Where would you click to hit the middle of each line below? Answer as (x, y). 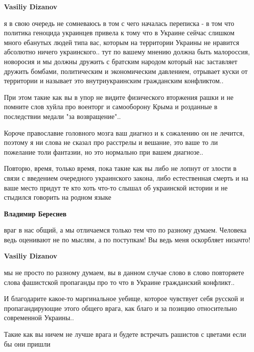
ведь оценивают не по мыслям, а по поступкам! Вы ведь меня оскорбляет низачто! (127, 239)
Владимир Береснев (35, 213)
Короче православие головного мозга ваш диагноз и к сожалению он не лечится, (124, 132)
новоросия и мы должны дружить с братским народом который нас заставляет (121, 61)
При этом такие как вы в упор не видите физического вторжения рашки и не (119, 97)
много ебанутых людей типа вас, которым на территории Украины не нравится (122, 42)
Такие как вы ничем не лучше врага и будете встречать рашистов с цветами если (125, 334)
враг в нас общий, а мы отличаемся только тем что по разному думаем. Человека (125, 230)
